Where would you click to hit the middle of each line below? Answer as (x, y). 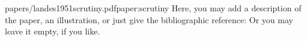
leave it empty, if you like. (53, 31)
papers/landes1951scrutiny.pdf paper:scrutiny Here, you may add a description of (153, 8)
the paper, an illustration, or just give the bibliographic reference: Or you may (149, 19)
